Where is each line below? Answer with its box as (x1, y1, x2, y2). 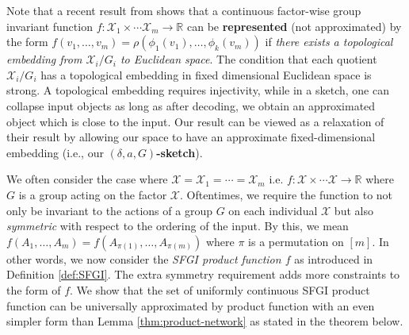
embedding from (6, 51, 82, 67)
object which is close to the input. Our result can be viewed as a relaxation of (6, 113, 384, 129)
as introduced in (294, 250, 373, 267)
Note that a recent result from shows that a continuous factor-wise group (6, 2, 361, 18)
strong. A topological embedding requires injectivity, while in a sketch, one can (6, 82, 389, 98)
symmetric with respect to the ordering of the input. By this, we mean (6, 218, 349, 234)
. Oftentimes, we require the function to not (179, 186, 393, 202)
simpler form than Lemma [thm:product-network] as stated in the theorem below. (6, 313, 403, 329)
